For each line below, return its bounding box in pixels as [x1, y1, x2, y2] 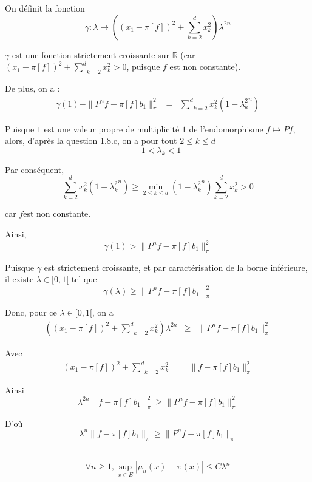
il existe [5, 273, 34, 285]
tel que [71, 273, 97, 285]
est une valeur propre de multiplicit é [44, 122, 180, 135]
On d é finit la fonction [5, 2, 85, 14]
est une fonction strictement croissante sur [12, 48, 170, 61]
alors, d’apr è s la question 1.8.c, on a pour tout [5, 134, 177, 147]
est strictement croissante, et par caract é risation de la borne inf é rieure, [44, 260, 308, 273]
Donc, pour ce [5, 306, 57, 319]
